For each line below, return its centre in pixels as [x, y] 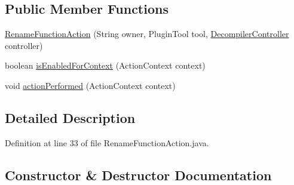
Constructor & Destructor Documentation [138, 175]
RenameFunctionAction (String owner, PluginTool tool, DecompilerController [147, 34]
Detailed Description [70, 117]
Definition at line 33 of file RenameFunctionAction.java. [107, 142]
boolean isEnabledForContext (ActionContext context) [105, 65]
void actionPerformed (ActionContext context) [90, 85]
